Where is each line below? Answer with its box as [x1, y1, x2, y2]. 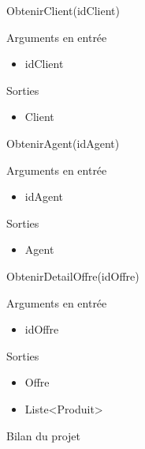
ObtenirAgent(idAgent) [6, 134, 120, 151]
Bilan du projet [6, 427, 80, 443]
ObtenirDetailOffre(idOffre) [6, 267, 139, 284]
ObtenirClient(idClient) [6, 2, 120, 18]
